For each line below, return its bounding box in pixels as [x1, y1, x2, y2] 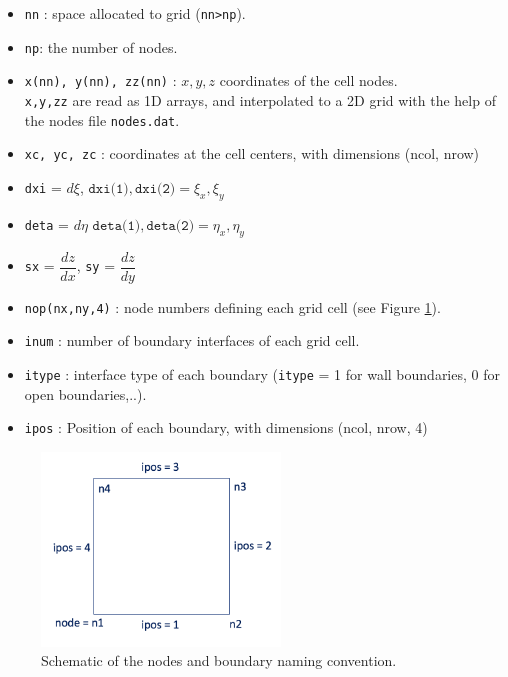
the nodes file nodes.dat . [24, 109, 180, 130]
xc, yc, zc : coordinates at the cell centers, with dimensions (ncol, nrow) [24, 143, 480, 164]
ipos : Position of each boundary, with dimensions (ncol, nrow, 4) [24, 417, 428, 438]
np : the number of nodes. [24, 36, 178, 57]
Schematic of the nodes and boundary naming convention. [41, 650, 397, 671]
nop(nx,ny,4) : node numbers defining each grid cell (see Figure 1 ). [24, 296, 441, 317]
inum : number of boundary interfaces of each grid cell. [24, 330, 360, 351]
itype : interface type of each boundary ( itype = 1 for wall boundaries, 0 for [24, 363, 500, 384]
